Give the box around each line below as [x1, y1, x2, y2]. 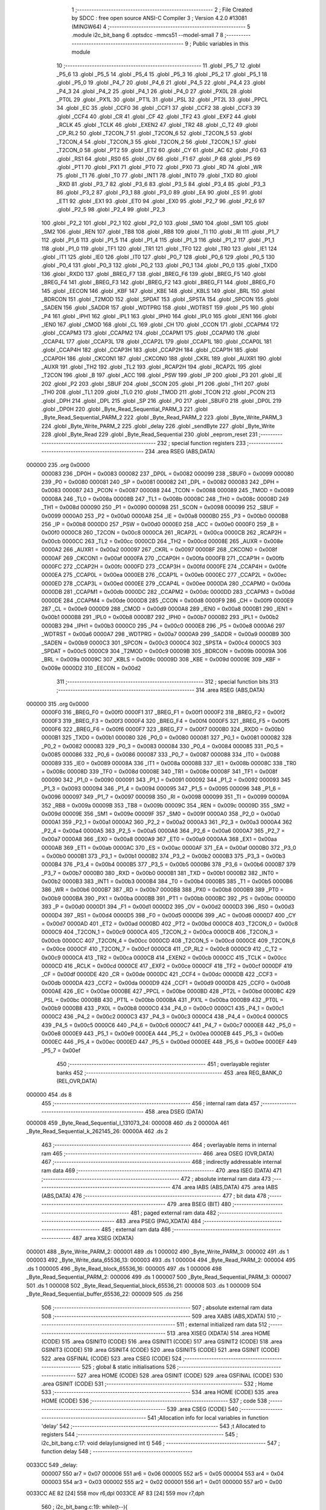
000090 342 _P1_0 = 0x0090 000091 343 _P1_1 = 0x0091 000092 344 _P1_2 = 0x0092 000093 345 [41, 776, 291, 783]
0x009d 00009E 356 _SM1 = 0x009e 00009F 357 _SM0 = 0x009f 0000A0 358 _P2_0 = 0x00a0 [41, 810, 281, 817]
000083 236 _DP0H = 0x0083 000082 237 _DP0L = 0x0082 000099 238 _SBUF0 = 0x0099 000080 [41, 470, 294, 477]
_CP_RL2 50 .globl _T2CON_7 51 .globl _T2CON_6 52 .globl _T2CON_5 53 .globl [56, 130, 252, 137]
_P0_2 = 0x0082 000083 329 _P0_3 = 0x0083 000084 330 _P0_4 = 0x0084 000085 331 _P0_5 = [41, 742, 284, 750]
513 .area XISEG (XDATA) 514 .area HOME [167, 1329, 271, 1337]
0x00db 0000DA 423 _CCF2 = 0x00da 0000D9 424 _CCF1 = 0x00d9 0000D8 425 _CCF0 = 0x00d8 [41, 979, 291, 986]
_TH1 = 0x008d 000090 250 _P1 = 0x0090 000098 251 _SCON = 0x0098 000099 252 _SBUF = [41, 504, 279, 511]
